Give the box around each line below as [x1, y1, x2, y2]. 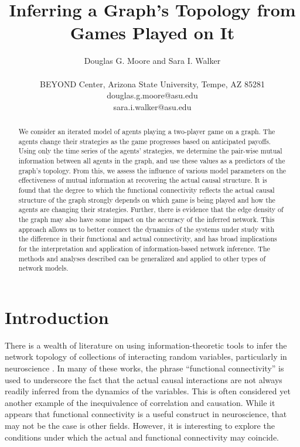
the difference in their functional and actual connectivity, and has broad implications [18, 234, 277, 244]
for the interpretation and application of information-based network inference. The [18, 243, 270, 253]
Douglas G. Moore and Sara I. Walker [84, 54, 221, 67]
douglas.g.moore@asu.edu [107, 89, 198, 101]
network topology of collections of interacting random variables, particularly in [5, 350, 287, 363]
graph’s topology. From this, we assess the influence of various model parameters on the [18, 165, 287, 175]
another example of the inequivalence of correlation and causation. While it [5, 396, 275, 408]
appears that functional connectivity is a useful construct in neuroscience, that [5, 408, 287, 420]
